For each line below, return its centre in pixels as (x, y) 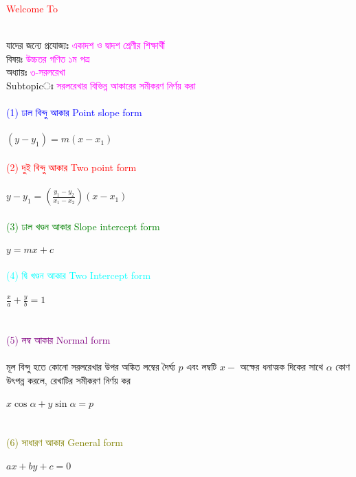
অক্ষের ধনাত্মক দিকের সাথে (281, 367)
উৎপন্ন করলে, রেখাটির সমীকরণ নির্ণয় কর (68, 380)
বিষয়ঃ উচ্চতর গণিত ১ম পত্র (48, 58)
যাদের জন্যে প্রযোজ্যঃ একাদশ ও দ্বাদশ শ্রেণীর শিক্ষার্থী (86, 45)
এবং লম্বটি (202, 367)
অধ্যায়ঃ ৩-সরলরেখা (36, 72)
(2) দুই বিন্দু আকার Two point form (71, 167)
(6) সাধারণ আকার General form (65, 442)
